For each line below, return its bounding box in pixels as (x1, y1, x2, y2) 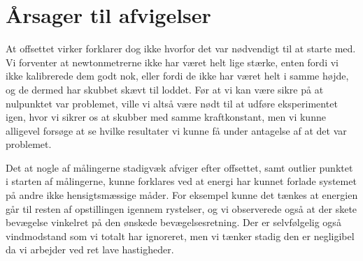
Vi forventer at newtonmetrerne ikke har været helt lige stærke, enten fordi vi (6, 54, 339, 69)
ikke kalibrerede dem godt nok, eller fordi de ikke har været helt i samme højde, (6, 68, 349, 83)
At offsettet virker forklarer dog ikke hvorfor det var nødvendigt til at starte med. (6, 41, 356, 56)
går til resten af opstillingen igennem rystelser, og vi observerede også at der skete (6, 201, 357, 216)
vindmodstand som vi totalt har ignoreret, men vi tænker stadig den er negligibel (6, 228, 355, 243)
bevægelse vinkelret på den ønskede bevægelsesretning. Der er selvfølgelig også (6, 215, 341, 230)
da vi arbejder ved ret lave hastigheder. (6, 242, 174, 257)
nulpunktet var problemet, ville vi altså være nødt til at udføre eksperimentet (6, 96, 338, 110)
